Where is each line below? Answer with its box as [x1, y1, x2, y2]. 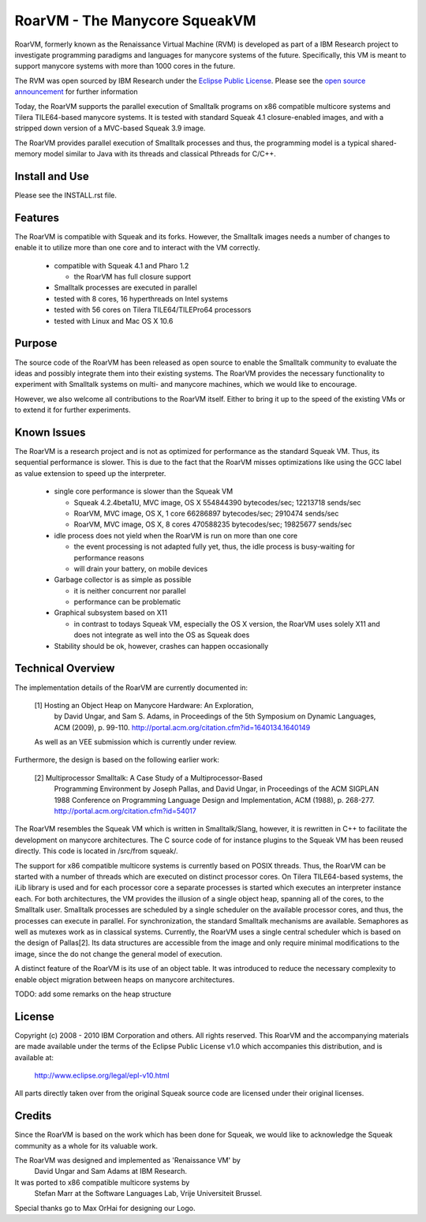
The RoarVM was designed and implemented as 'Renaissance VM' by [14, 1156, 241, 1165]
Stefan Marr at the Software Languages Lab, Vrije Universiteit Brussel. [34, 1189, 263, 1198]
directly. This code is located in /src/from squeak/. [14, 846, 178, 856]
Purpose [14, 336, 58, 350]
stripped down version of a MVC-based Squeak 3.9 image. [14, 123, 206, 133]
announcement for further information [14, 87, 138, 96]
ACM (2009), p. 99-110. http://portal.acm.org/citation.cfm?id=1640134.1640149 [54, 722, 311, 732]
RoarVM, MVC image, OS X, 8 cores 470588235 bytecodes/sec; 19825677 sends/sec [73, 519, 353, 529]
